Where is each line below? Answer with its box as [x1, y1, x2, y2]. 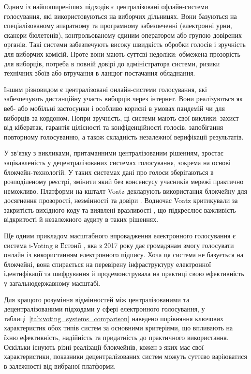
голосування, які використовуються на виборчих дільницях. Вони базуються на [4, 11, 237, 21]
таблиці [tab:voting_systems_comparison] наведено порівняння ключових [4, 313, 224, 323]
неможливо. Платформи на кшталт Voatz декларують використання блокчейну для [4, 186, 247, 196]
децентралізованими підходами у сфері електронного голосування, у [4, 304, 205, 314]
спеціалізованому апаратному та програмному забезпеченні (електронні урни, [4, 20, 232, 31]
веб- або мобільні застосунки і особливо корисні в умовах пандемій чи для [4, 103, 225, 113]
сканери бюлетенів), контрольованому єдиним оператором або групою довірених [4, 30, 242, 40]
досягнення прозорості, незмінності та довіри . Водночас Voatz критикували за [4, 195, 238, 205]
